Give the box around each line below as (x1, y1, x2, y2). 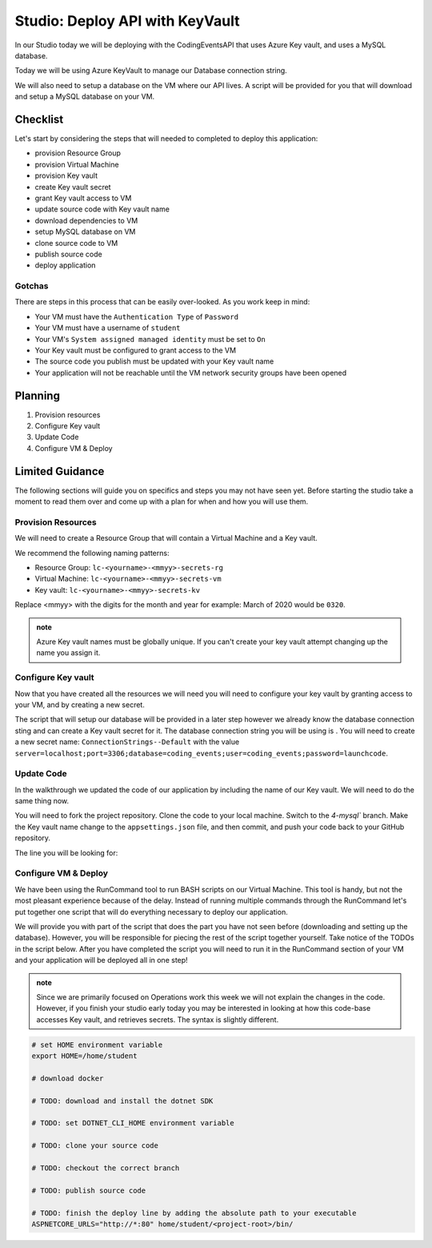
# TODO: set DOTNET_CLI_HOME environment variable (31, 1118, 235, 1128)
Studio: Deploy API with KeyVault (14, 12, 240, 30)
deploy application (34, 260, 96, 270)
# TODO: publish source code (31, 1186, 146, 1195)
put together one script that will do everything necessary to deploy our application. (14, 907, 288, 916)
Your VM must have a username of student (34, 323, 181, 332)
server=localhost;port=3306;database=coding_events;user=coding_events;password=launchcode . (14, 748, 388, 758)
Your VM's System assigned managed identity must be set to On (34, 334, 266, 344)
